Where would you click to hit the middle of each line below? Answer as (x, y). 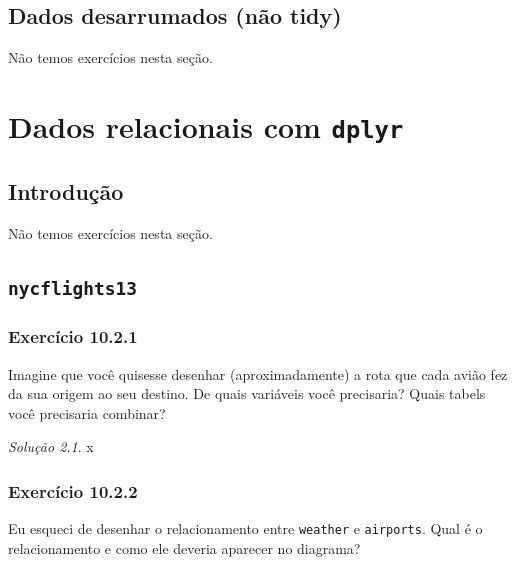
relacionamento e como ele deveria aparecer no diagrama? (184, 547)
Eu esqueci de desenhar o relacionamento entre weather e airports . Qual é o (245, 528)
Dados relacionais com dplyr (206, 125)
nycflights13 (72, 289)
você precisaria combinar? (87, 412)
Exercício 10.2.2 (73, 490)
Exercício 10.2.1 (73, 336)
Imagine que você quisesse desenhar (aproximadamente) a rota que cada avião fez (258, 373)
